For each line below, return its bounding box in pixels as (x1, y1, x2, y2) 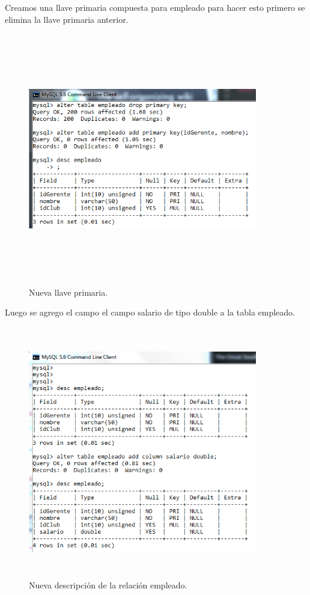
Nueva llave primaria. (29, 285, 108, 298)
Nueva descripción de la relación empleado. (29, 579, 187, 591)
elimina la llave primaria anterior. (5, 13, 129, 25)
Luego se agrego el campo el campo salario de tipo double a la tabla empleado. (5, 306, 295, 319)
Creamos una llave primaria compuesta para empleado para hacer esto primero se (5, 1, 305, 13)
